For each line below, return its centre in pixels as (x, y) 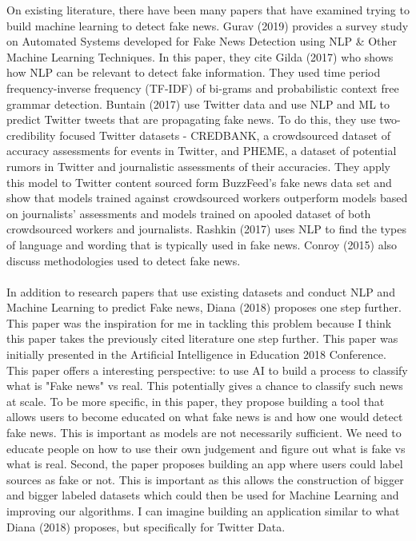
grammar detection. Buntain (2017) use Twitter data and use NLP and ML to (198, 103)
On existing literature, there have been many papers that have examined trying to (208, 10)
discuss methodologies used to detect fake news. (124, 260)
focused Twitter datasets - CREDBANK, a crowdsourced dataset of (225, 135)
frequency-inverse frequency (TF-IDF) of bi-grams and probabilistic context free (203, 88)
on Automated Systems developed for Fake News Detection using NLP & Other (202, 41)
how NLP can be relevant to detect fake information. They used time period (194, 72)
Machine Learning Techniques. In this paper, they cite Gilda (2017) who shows (200, 56)
